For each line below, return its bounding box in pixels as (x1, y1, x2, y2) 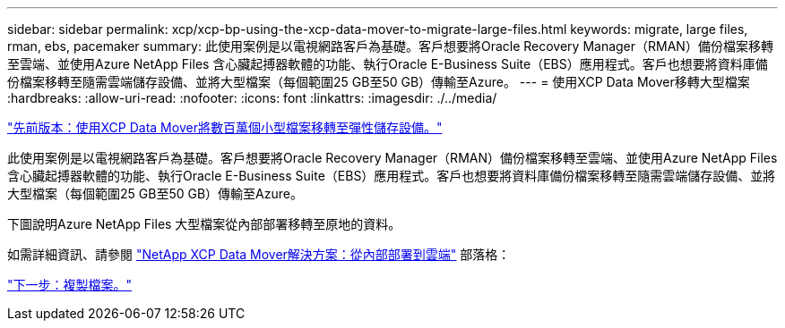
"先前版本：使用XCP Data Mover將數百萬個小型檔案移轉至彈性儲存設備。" (7, 120, 443, 135)
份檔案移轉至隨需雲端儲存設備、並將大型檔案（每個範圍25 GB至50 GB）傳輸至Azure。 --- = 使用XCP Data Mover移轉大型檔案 (7, 74, 750, 89)
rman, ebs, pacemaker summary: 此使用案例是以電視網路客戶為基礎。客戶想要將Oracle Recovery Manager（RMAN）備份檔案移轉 (7, 38, 773, 54)
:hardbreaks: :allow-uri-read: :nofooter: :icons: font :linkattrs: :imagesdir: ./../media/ (7, 90, 497, 105)
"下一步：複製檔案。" (7, 277, 133, 292)
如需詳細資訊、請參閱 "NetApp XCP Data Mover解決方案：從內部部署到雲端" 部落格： (7, 247, 511, 262)
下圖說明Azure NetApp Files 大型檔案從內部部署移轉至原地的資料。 (7, 216, 401, 231)
